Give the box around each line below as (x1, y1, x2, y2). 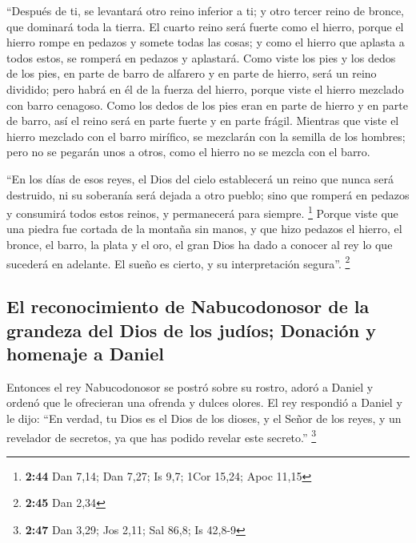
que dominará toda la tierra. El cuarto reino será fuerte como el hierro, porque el (6, 18, 404, 34)
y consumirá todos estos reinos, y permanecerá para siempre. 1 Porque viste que (6, 203, 398, 221)
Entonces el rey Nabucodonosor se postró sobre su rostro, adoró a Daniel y (6, 378, 374, 395)
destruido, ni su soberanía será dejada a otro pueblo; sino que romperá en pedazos (6, 186, 410, 203)
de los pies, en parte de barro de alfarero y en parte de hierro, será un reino (6, 65, 377, 82)
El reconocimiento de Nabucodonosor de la (6, 294, 370, 319)
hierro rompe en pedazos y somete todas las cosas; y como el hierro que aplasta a (6, 34, 405, 50)
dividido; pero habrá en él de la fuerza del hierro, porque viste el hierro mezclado (6, 80, 404, 97)
